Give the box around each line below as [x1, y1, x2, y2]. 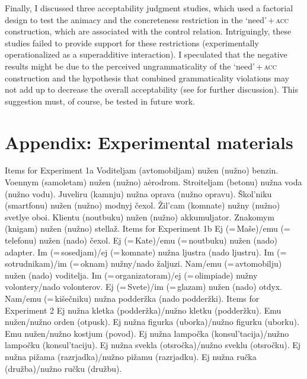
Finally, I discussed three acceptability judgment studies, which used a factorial [5, 2, 293, 14]
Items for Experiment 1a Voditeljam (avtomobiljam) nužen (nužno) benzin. [5, 164, 279, 176]
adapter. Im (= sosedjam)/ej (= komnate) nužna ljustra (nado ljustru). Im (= [5, 245, 287, 258]
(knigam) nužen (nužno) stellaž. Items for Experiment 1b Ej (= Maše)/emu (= [5, 222, 290, 235]
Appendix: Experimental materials [5, 130, 293, 154]
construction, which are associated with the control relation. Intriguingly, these [5, 25, 292, 37]
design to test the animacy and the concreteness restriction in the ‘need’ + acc [5, 13, 289, 26]
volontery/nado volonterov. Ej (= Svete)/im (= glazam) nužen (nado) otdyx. [5, 280, 283, 293]
